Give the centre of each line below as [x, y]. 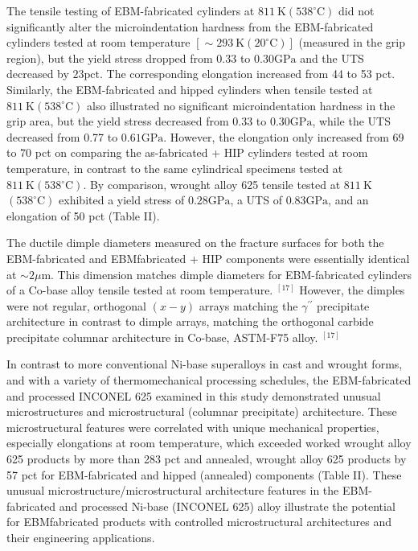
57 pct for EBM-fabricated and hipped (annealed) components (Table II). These [204, 474]
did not [357, 10]
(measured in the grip [352, 42]
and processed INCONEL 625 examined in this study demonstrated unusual [194, 395]
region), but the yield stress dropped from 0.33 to [129, 58]
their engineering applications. [81, 537]
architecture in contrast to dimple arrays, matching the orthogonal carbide [190, 321]
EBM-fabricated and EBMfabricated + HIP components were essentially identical [208, 258]
